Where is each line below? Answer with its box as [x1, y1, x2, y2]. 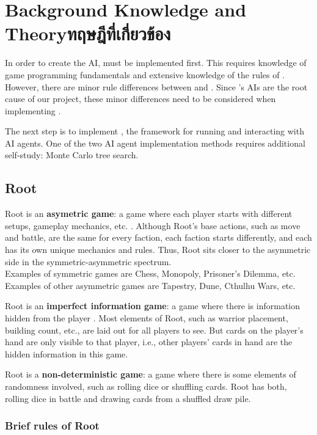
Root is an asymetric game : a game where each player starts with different [5, 207, 293, 220]
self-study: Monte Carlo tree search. [5, 148, 139, 161]
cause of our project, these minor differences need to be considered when [5, 92, 276, 105]
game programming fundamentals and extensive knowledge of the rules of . [5, 68, 285, 81]
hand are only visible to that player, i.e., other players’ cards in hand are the [5, 335, 293, 348]
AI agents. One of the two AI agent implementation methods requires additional [5, 136, 305, 149]
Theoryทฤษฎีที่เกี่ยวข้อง [5, 21, 171, 46]
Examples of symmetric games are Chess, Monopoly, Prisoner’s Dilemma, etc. [5, 267, 296, 280]
